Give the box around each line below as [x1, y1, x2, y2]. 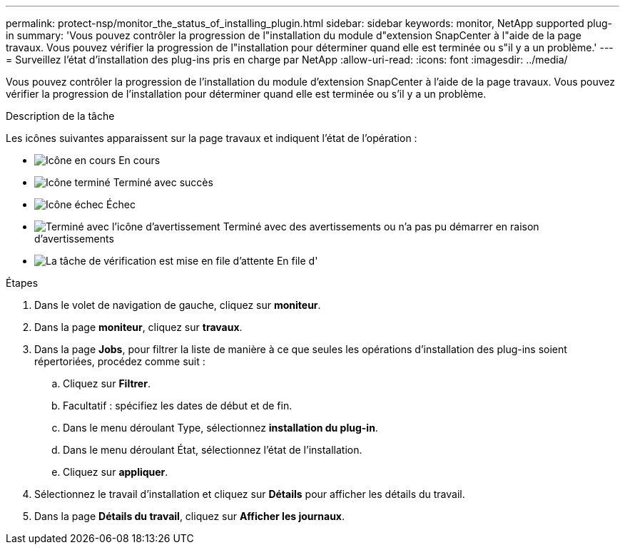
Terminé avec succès [113, 176, 213, 188]
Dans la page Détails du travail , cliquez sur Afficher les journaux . [34, 510, 345, 522]
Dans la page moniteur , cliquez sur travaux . [34, 321, 243, 333]
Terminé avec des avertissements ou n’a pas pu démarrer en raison [223, 220, 539, 233]
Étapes [6, 277, 39, 289]
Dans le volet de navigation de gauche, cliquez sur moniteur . [34, 299, 321, 311]
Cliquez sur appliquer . [63, 466, 168, 478]
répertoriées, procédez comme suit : [34, 355, 205, 367]
